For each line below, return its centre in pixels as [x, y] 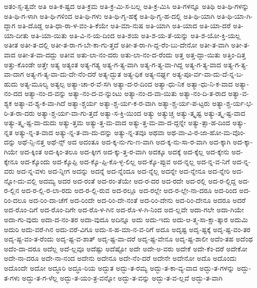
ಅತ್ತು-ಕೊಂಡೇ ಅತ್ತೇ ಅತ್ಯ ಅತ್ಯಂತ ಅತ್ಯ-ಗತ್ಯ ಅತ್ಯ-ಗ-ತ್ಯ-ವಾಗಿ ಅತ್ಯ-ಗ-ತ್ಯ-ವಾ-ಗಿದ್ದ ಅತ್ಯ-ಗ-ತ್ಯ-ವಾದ [113, 64]
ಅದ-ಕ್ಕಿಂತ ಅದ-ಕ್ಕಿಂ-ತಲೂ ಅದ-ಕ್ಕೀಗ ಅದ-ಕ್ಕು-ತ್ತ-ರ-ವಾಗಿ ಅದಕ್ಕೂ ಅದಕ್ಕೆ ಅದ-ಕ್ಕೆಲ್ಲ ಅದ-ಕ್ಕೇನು [124, 151]
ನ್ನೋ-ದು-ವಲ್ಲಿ [20, 180]
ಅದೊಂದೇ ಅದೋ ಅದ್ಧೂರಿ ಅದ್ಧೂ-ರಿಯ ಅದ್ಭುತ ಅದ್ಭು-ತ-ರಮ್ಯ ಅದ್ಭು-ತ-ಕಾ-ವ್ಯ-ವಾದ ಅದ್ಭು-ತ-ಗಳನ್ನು [119, 268]
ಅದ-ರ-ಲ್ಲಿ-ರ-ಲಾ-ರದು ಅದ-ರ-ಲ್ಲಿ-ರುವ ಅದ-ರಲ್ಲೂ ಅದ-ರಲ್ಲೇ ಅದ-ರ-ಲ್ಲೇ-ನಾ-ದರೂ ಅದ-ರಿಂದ [129, 190]
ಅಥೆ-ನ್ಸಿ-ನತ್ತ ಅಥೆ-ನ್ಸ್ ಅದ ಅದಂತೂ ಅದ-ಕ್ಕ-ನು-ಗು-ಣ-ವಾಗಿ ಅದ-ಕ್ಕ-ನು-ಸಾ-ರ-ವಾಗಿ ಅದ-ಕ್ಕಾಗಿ [124, 142]
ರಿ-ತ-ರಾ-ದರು [20, 113]
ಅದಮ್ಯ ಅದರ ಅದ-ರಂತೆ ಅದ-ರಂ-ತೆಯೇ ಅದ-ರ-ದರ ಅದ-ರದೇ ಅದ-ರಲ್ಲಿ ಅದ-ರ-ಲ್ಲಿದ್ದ [137, 180]
